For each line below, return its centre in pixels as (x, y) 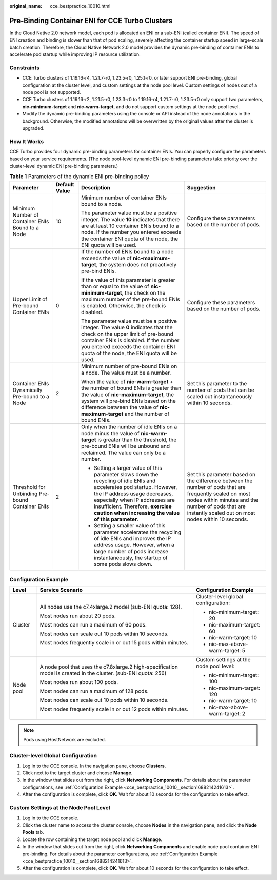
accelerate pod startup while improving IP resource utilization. (75, 54)
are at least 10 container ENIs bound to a (130, 226)
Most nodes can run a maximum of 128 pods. (94, 691)
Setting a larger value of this (128, 468)
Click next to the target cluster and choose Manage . (77, 773)
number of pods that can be (221, 390)
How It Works (27, 141)
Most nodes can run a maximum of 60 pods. (93, 625)
